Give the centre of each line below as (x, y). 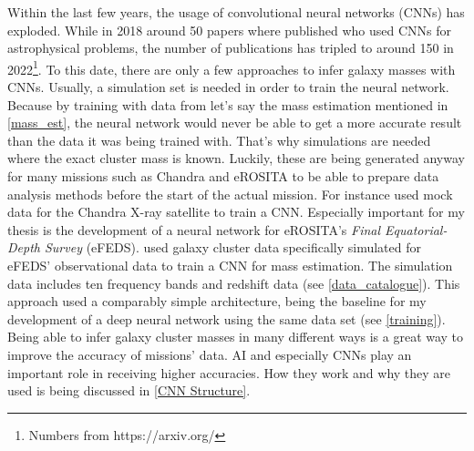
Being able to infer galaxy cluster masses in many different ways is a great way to (236, 337)
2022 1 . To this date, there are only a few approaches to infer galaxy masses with (232, 67)
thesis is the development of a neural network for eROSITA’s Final (194, 229)
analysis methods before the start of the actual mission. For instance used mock (230, 194)
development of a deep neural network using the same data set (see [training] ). (227, 318)
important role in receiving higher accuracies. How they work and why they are (229, 372)
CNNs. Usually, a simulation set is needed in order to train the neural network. (228, 87)
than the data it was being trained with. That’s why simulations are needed (219, 140)
